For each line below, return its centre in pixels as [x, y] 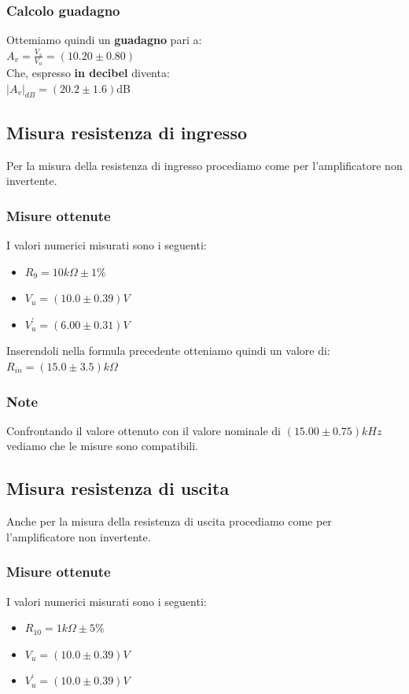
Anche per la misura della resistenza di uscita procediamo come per [169, 521]
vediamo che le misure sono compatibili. [103, 446]
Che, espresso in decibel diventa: [88, 73]
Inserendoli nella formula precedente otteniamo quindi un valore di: [168, 351]
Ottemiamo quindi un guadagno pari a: [104, 40]
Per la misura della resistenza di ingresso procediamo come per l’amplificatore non [204, 165]
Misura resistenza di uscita [118, 488]
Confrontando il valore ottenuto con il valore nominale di [144, 430]
